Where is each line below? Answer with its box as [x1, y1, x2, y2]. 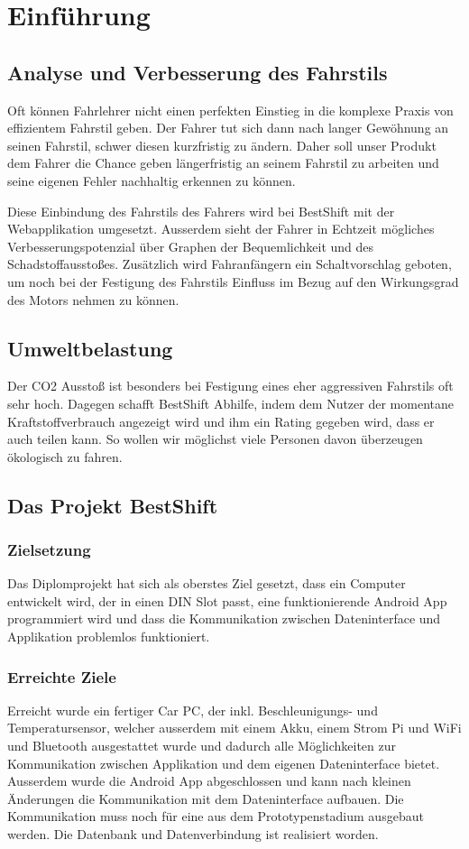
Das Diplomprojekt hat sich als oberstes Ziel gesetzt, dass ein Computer [7, 574, 406, 593]
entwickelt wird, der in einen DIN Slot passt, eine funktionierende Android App [7, 591, 447, 610]
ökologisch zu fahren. [7, 447, 123, 466]
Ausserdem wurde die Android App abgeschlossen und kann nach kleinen [7, 771, 411, 790]
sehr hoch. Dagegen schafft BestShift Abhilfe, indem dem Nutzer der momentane [7, 393, 454, 412]
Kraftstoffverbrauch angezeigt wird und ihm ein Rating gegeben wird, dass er [7, 411, 435, 430]
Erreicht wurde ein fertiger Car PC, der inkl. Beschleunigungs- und [7, 700, 378, 719]
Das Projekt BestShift [7, 491, 218, 519]
